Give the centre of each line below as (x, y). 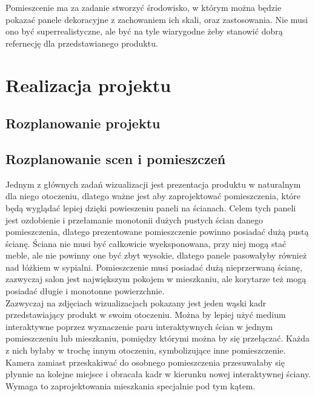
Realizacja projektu (88, 84)
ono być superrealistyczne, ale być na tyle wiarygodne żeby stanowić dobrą (144, 31)
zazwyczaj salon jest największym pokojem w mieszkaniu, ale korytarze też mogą (156, 279)
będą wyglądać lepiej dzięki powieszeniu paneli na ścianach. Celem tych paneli (151, 207)
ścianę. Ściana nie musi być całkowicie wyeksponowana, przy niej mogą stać (146, 243)
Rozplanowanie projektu (83, 123)
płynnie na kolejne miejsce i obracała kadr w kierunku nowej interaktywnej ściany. (158, 374)
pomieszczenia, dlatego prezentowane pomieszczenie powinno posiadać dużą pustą (157, 232)
